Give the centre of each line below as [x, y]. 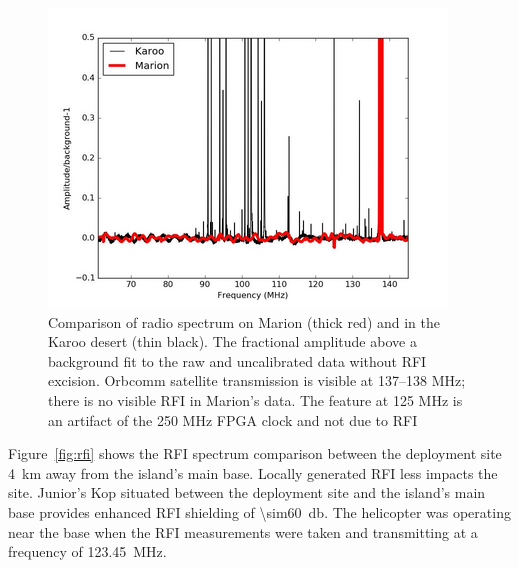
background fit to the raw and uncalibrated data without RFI [237, 360]
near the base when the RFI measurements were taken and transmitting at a [243, 531]
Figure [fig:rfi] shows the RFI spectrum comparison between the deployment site [255, 453]
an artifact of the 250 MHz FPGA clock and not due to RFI [233, 419]
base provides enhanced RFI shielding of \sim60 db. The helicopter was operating [259, 511]
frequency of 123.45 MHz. [87, 551]
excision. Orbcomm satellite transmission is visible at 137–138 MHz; [257, 380]
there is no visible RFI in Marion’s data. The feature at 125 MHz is [255, 399]
